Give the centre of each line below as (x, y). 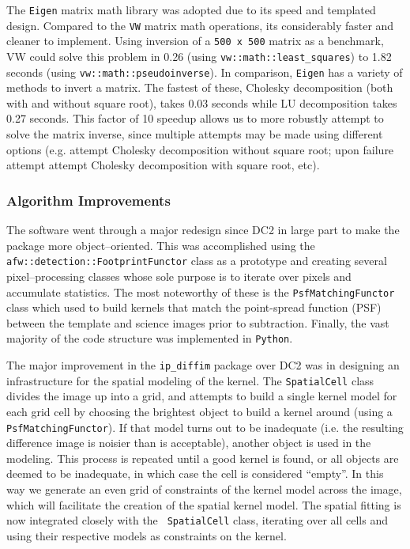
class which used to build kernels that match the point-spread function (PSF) (194, 307)
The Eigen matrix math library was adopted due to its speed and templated (191, 9)
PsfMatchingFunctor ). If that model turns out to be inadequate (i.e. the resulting (205, 427)
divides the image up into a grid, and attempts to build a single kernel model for (202, 396)
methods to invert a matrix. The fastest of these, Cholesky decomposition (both (200, 87)
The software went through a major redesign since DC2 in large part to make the (203, 230)
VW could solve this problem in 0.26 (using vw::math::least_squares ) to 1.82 (199, 56)
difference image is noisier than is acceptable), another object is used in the (189, 443)
